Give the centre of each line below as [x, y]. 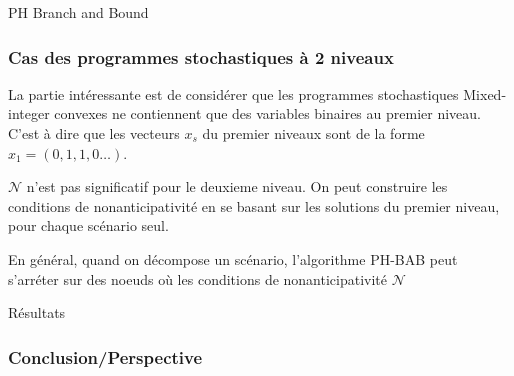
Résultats [37, 312]
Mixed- [485, 93]
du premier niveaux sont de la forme [313, 133]
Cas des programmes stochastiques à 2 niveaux [201, 56]
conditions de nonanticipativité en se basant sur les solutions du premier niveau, [254, 205]
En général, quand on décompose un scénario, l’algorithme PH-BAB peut [233, 258]
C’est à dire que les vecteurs [94, 133]
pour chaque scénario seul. [88, 225]
